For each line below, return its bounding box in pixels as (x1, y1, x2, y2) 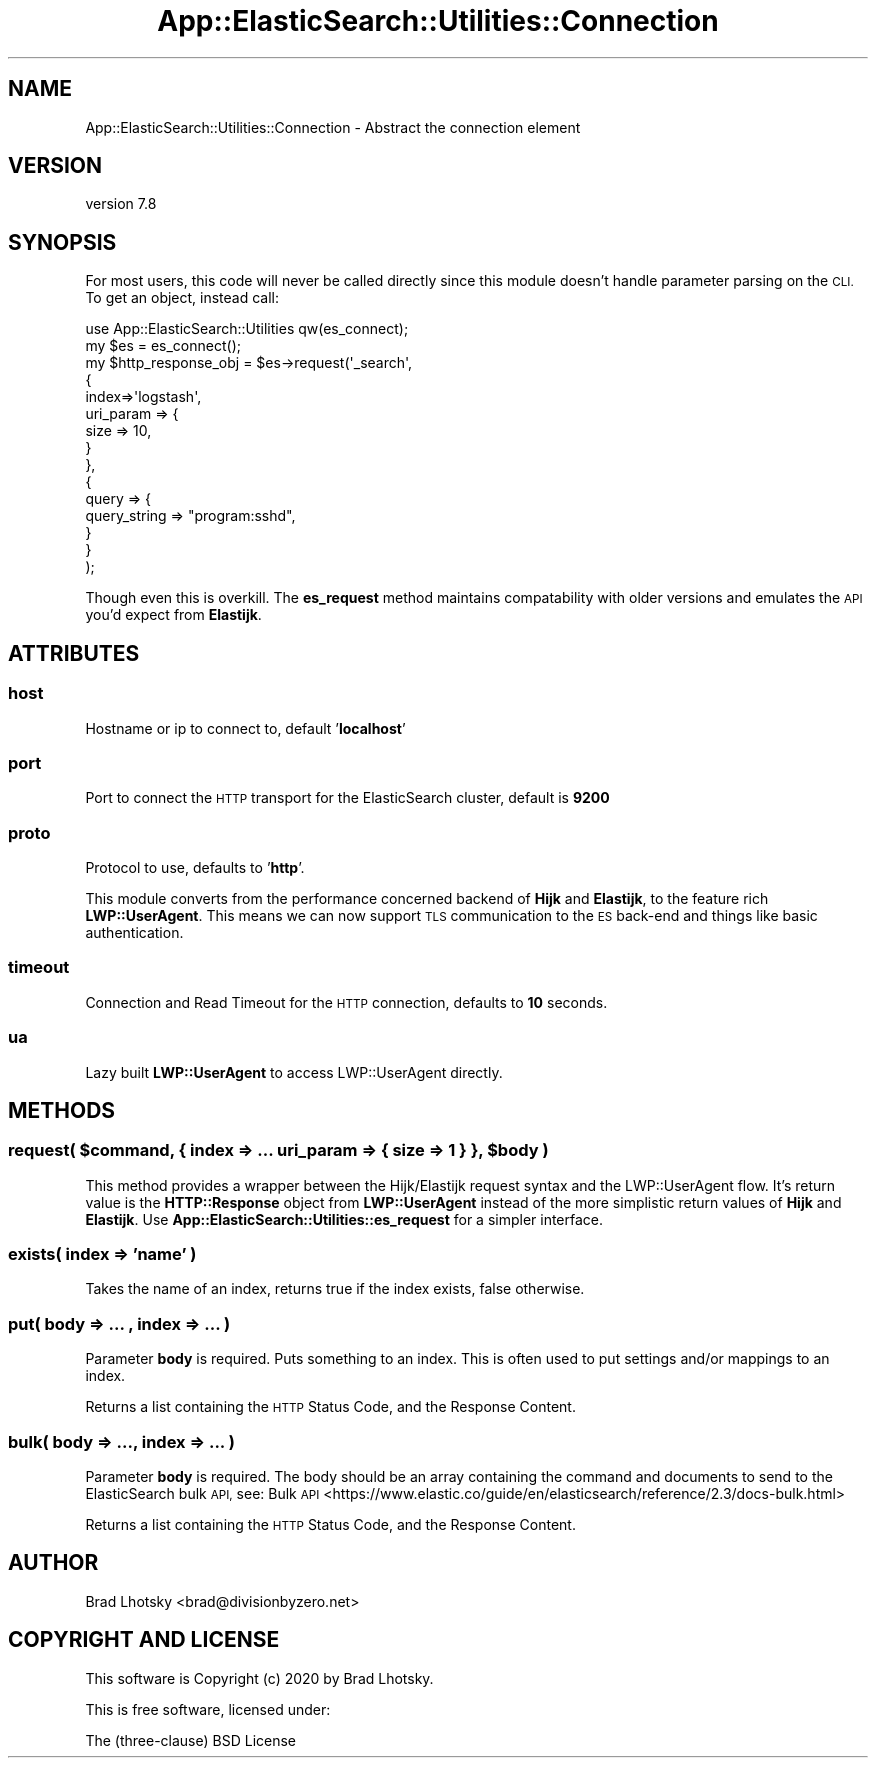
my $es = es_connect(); (85, 337, 241, 355)
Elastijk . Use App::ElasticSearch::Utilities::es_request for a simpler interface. (85, 1210, 604, 1228)
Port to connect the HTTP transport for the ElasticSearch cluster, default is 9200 (85, 789, 610, 807)
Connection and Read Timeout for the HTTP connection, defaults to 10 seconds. (85, 993, 608, 1011)
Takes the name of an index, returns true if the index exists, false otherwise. (85, 1280, 585, 1298)
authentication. (85, 924, 184, 941)
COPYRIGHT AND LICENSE (8, 1627, 280, 1653)
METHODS (8, 1097, 116, 1123)
